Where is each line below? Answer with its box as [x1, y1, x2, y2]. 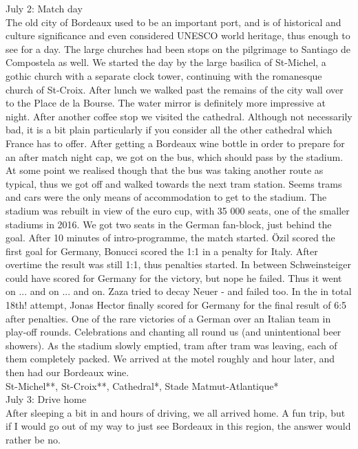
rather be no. [6, 432, 61, 446]
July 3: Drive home [6, 392, 87, 406]
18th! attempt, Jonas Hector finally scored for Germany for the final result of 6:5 [6, 298, 347, 312]
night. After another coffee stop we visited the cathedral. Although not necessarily [6, 109, 352, 123]
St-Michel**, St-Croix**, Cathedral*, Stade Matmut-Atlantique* [6, 378, 279, 393]
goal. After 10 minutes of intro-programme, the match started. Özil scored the [6, 230, 335, 245]
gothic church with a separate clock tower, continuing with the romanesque [6, 68, 322, 83]
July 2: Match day [6, 1, 83, 15]
